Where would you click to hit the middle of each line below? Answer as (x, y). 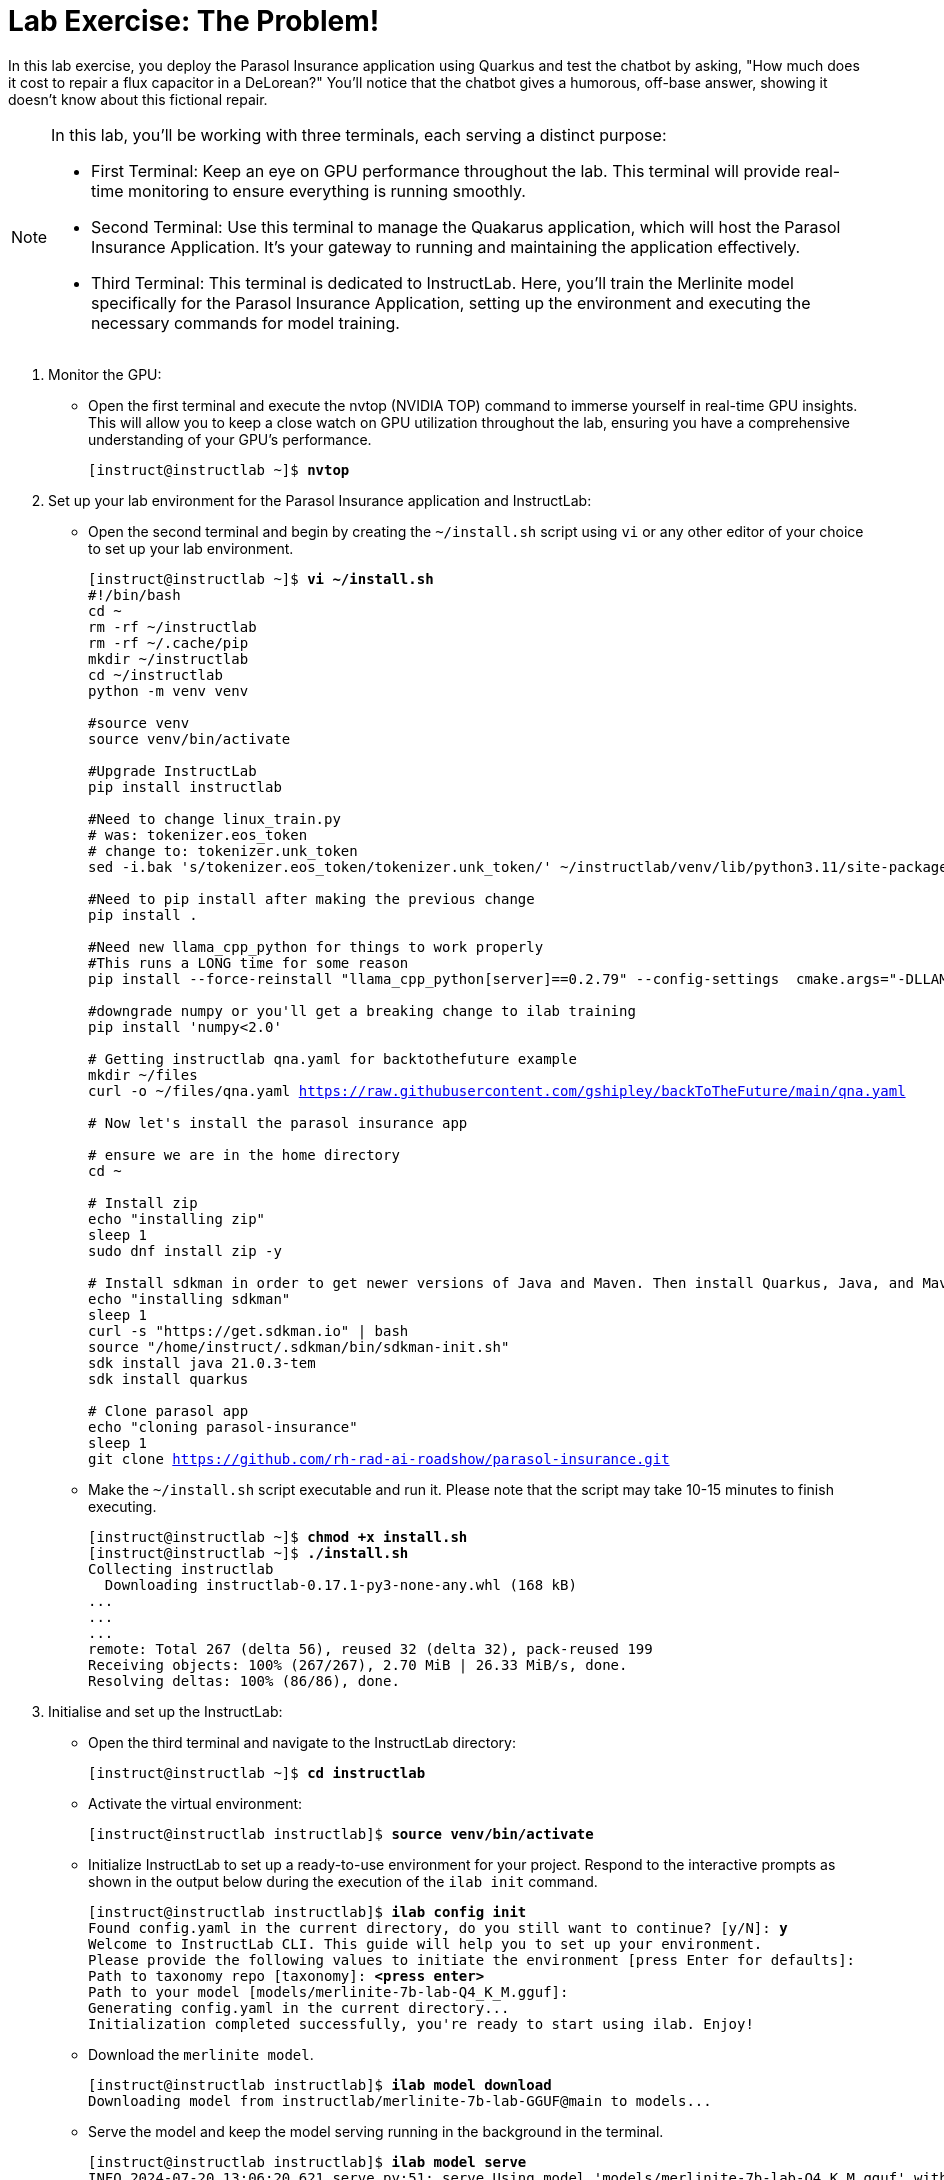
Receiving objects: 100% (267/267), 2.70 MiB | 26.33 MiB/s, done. (358, 1664)
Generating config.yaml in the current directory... (299, 2007)
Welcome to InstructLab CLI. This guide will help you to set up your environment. (425, 1943)
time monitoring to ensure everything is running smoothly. (308, 190)
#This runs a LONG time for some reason (248, 962)
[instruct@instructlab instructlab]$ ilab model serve (307, 2161)
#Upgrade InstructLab (172, 770)
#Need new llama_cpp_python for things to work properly (316, 946)
